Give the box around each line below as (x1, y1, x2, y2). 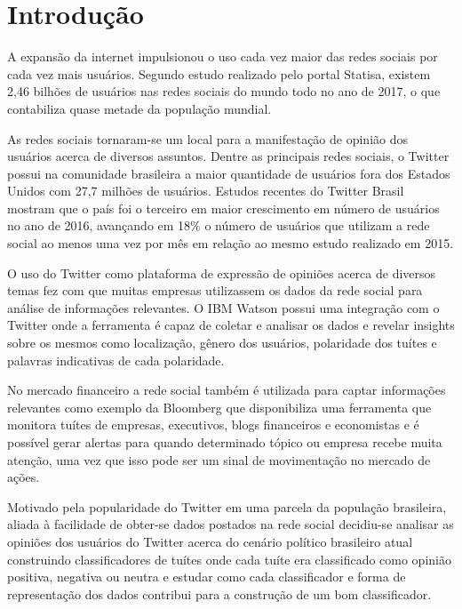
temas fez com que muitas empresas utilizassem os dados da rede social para (7, 281, 423, 300)
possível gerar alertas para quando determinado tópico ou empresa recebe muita (7, 433, 442, 451)
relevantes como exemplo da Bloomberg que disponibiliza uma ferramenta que (7, 397, 432, 416)
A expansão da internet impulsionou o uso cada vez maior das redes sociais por (7, 47, 438, 66)
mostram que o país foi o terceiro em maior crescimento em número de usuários (7, 198, 440, 217)
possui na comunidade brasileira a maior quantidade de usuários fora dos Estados (7, 164, 450, 182)
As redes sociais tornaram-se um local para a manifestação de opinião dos (7, 129, 408, 148)
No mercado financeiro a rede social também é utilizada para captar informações (7, 381, 446, 399)
